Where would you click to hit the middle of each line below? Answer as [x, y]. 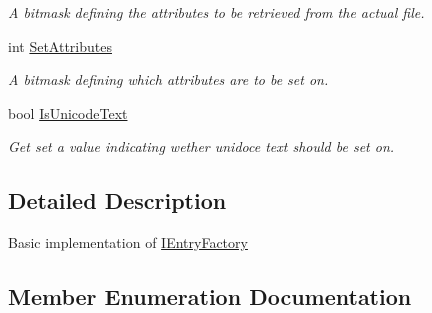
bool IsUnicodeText [68, 112]
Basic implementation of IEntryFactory [128, 242]
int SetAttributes [60, 45]
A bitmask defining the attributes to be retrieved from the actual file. [216, 12]
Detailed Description [117, 200]
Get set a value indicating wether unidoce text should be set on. [201, 146]
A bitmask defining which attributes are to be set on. [168, 79]
